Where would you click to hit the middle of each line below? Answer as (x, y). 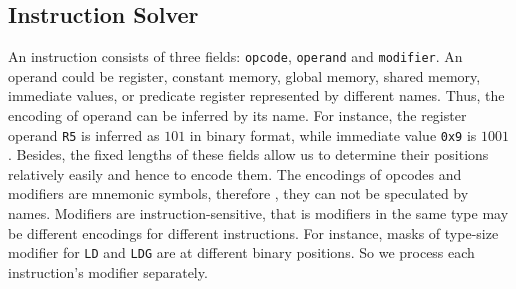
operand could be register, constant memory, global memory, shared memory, (244, 75)
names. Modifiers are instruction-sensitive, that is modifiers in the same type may (258, 213)
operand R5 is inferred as (84, 134)
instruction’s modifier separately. (108, 271)
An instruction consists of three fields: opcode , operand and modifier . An (235, 56)
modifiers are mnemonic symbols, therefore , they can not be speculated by (238, 193)
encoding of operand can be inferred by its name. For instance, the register (237, 115)
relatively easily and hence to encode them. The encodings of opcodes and (235, 173)
